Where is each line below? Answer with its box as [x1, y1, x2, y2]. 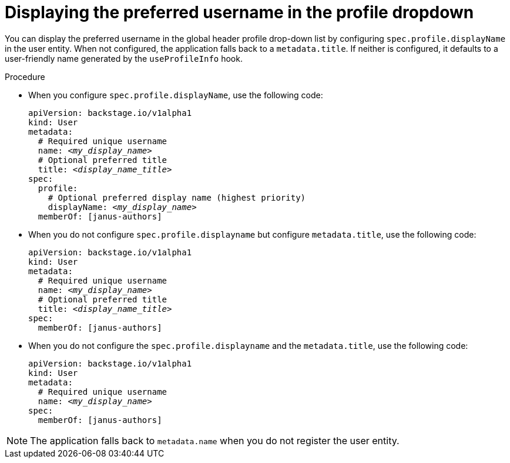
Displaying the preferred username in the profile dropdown [5, 2, 474, 22]
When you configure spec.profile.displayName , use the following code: [28, 89, 323, 100]
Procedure [5, 71, 45, 82]
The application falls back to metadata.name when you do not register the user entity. [30, 434, 400, 447]
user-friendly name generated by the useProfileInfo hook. [5, 53, 243, 64]
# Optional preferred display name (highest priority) [48, 192, 306, 202]
